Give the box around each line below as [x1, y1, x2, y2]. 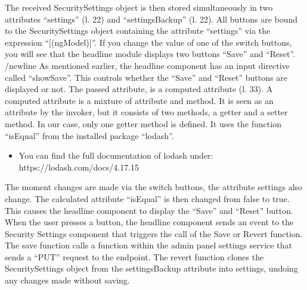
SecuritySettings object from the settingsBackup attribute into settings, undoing [5, 262, 298, 275]
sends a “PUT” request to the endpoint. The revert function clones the [5, 250, 264, 263]
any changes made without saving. [5, 274, 130, 286]
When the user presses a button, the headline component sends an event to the [5, 216, 294, 228]
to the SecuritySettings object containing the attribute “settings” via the [5, 24, 271, 37]
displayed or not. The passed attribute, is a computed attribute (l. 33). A [5, 83, 273, 95]
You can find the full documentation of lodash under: [18, 149, 213, 162]
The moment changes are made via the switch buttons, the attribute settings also [5, 181, 303, 193]
